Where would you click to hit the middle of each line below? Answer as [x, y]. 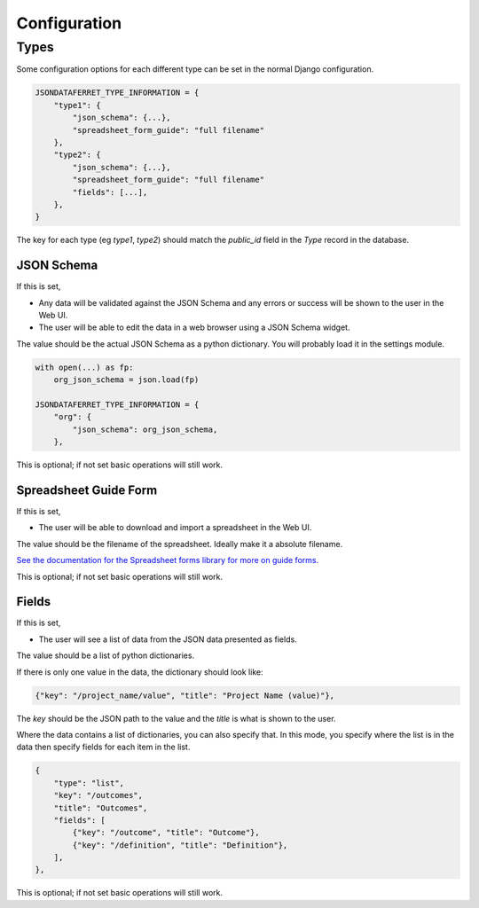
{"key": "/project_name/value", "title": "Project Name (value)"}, [185, 695]
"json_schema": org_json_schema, [145, 429]
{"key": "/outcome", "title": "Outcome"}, [166, 833]
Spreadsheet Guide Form [87, 490]
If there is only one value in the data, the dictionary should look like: [140, 672]
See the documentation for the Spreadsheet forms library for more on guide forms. [168, 560]
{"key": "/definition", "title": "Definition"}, [180, 845]
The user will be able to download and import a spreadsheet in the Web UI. [175, 528]
